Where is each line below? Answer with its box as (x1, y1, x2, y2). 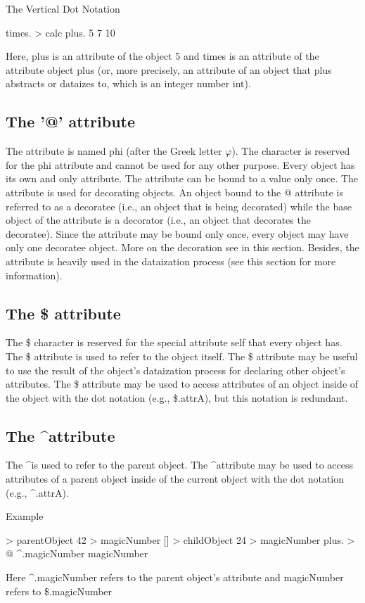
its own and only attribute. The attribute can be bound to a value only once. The (6, 171, 359, 186)
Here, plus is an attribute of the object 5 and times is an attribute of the (6, 49, 319, 63)
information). (6, 267, 63, 282)
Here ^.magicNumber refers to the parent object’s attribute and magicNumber (6, 570, 344, 585)
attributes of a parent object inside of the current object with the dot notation (6, 471, 345, 486)
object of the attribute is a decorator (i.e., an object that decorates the (6, 212, 311, 227)
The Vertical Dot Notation (6, 1, 120, 15)
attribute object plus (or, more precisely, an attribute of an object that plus (6, 62, 332, 77)
